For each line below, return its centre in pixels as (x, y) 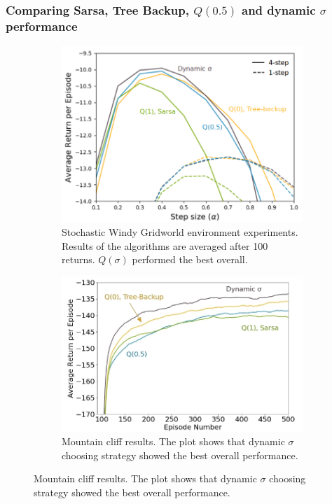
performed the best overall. (190, 259)
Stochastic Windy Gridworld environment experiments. (180, 232)
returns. (78, 259)
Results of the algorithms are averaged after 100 (165, 245)
